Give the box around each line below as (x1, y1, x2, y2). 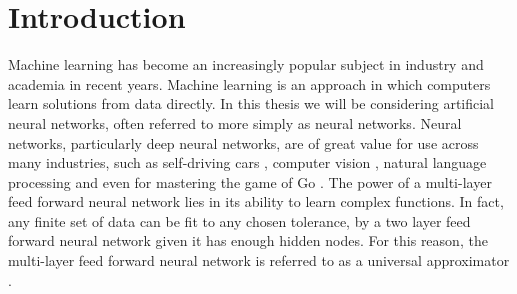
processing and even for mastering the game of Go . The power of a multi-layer (8, 171, 492, 192)
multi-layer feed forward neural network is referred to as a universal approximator (8, 250, 510, 271)
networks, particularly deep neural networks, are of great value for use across (8, 132, 479, 153)
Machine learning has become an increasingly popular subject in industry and (8, 54, 484, 75)
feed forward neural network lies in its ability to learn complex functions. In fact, (8, 191, 504, 212)
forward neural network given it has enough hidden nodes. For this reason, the (8, 230, 488, 251)
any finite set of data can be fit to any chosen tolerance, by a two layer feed (8, 210, 471, 231)
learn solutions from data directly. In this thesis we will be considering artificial (8, 93, 495, 114)
